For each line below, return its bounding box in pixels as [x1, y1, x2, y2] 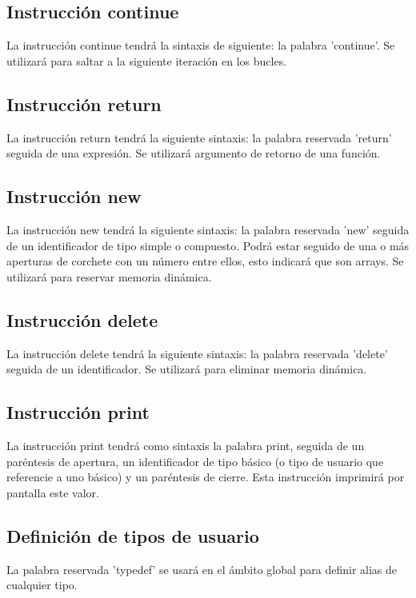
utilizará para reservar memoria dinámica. [6, 268, 212, 285]
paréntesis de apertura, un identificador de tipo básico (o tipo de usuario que [6, 452, 384, 469]
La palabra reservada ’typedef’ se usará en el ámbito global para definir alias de [6, 560, 398, 577]
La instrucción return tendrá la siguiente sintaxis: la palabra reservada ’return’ [6, 129, 392, 146]
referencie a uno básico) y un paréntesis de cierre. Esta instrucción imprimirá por [6, 468, 405, 485]
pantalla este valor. [6, 484, 100, 500]
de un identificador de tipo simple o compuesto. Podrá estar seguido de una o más [6, 237, 410, 253]
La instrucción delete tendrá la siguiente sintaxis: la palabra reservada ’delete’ [6, 345, 388, 361]
